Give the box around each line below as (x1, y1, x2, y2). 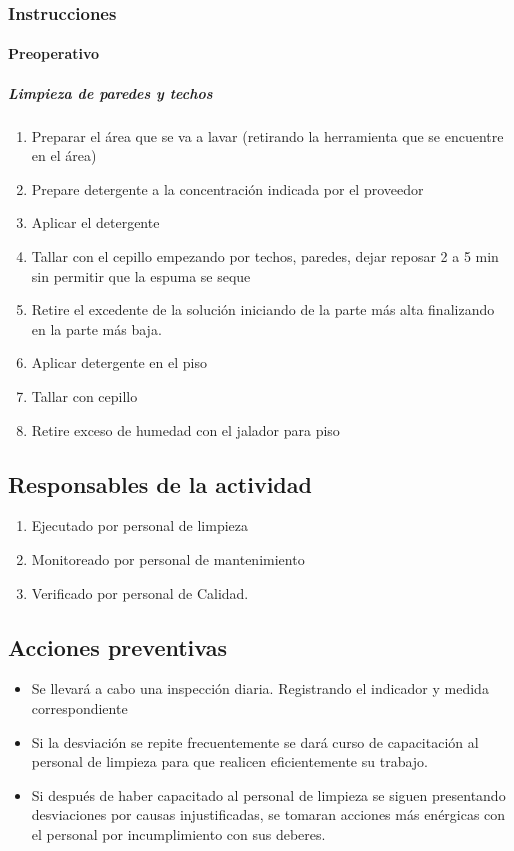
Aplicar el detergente (31, 212, 160, 233)
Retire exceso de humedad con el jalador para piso (31, 419, 340, 440)
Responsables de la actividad (8, 468, 312, 499)
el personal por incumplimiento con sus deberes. (31, 823, 326, 844)
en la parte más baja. (31, 318, 162, 339)
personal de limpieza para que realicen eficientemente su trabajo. (31, 751, 428, 772)
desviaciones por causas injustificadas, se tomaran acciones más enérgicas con (31, 804, 506, 825)
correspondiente (31, 697, 128, 718)
